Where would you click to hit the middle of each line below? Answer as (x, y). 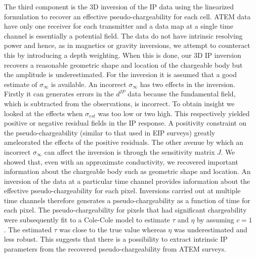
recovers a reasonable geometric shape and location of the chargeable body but (123, 64)
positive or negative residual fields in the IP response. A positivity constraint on (125, 123)
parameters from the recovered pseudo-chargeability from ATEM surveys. (115, 248)
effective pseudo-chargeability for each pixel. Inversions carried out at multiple (122, 191)
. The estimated (28, 229)
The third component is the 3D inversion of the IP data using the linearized (119, 6)
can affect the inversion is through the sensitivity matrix (129, 151)
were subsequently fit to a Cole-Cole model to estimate (87, 220)
